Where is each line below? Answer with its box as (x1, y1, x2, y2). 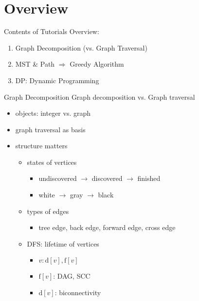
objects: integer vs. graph (15, 108, 91, 118)
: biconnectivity (54, 287, 101, 298)
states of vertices (27, 157, 77, 167)
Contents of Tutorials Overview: (4, 26, 99, 36)
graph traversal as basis (15, 124, 86, 134)
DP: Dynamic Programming (15, 75, 99, 85)
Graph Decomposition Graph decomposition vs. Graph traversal (4, 91, 195, 102)
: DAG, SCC (53, 271, 90, 281)
